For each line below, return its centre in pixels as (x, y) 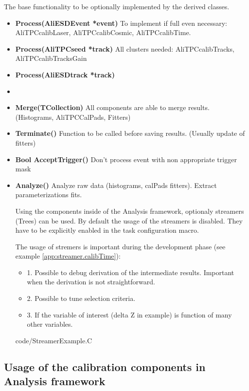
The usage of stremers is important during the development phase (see (120, 246)
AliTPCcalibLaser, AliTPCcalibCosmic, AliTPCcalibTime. (103, 32)
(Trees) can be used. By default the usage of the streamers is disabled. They (129, 220)
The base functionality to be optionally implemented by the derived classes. (117, 6)
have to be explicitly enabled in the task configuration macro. (107, 230)
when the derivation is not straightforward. (91, 282)
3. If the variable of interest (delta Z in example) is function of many (129, 314)
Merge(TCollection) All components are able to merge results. (112, 107)
